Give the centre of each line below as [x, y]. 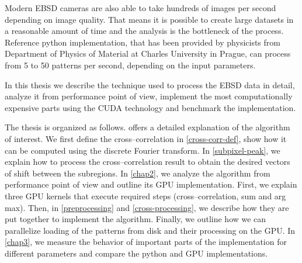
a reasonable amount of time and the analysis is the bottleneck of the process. [144, 31]
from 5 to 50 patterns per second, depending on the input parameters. [130, 65]
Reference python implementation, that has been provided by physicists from [143, 42]
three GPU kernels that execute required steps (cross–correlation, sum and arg [145, 195]
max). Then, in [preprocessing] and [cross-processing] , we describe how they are [147, 207]
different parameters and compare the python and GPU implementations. [136, 253]
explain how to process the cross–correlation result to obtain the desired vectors [147, 162]
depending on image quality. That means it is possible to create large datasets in [149, 19]
